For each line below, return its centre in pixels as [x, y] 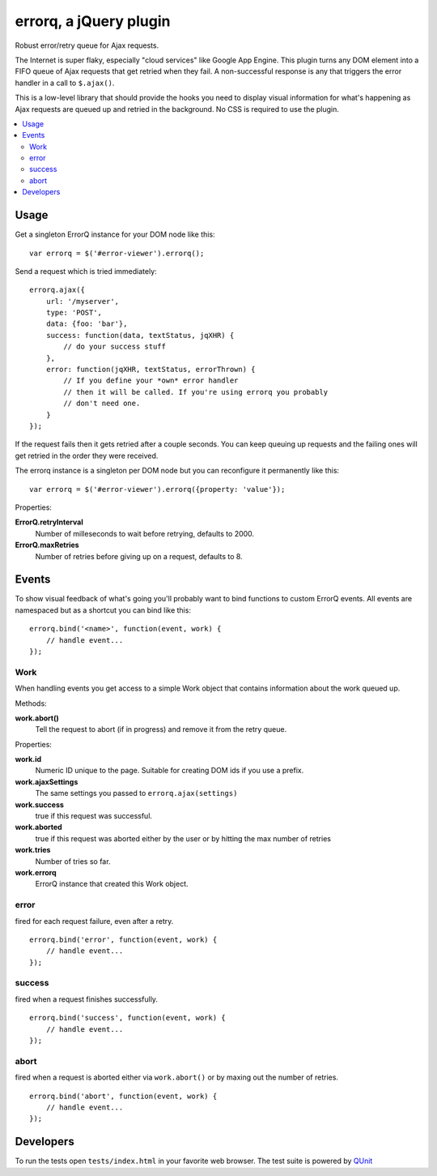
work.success [40, 804]
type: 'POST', [74, 313]
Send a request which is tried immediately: [86, 271]
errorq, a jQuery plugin [93, 21]
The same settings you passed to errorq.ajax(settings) [136, 793]
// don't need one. [102, 404]
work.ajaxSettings [47, 781]
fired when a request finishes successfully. [86, 999]
